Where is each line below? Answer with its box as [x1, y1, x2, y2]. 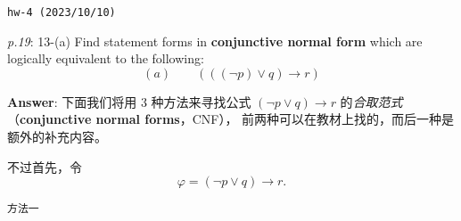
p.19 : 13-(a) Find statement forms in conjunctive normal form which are [7, 31, 423, 50]
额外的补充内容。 [7, 127, 107, 146]
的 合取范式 [340, 92, 403, 110]
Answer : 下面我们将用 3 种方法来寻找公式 [7, 92, 251, 110]
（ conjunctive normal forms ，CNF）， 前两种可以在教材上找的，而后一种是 [7, 110, 455, 128]
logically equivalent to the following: [7, 49, 204, 68]
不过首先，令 [7, 157, 82, 176]
